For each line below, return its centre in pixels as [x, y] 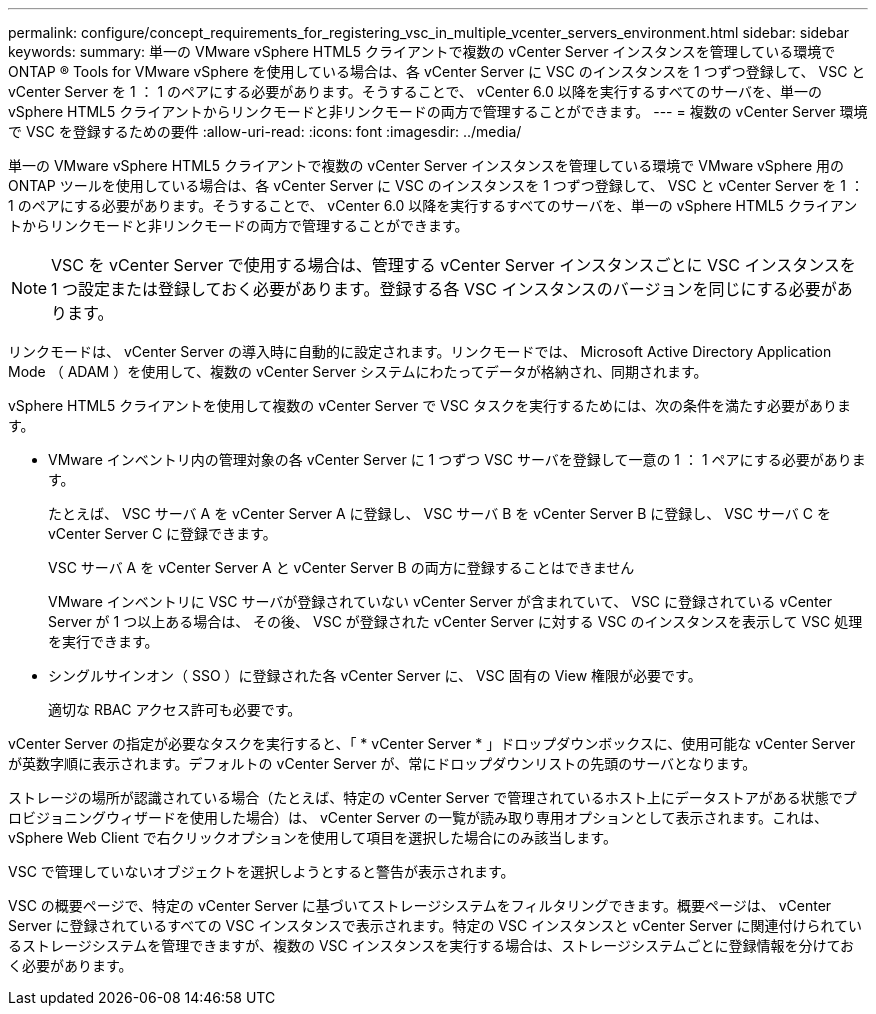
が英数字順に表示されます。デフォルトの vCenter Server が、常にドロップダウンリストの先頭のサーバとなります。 [382, 763]
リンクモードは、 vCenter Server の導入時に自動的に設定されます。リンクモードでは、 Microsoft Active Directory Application [420, 351]
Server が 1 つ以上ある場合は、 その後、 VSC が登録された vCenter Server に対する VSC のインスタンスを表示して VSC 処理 [455, 621]
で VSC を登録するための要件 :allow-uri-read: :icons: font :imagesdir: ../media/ [265, 131]
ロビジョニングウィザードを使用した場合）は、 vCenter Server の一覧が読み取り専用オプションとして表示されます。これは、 [418, 817]
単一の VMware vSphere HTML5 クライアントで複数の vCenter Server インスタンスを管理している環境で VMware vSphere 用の [426, 165]
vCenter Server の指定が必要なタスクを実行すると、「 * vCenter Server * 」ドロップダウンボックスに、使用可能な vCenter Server [432, 743]
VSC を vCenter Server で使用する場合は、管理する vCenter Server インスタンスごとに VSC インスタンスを [453, 265]
